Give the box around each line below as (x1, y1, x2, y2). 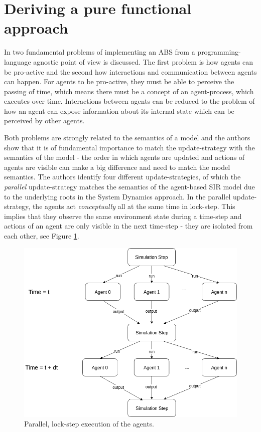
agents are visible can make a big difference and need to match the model (4, 161, 230, 172)
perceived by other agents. (4, 115, 85, 126)
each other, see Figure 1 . (4, 231, 79, 241)
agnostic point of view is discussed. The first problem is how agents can (33, 56, 253, 67)
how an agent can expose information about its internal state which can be (4, 105, 234, 116)
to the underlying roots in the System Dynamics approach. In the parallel (4, 191, 231, 201)
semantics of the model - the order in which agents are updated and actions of (4, 152, 245, 162)
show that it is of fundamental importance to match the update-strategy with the (4, 142, 255, 152)
